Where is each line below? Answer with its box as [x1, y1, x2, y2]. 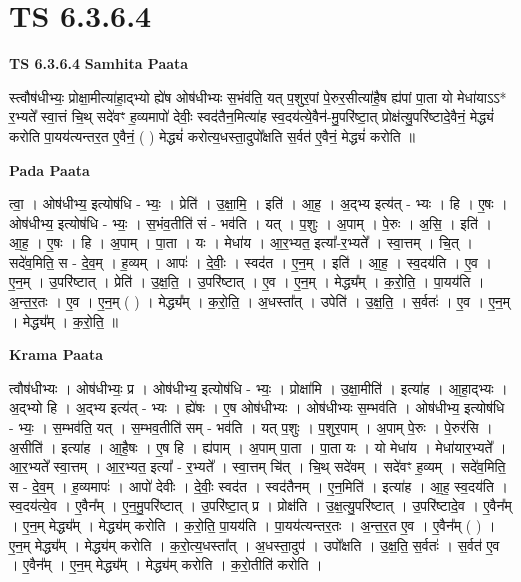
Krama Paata [9, 344, 103, 365]
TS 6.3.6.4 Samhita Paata [9, 53, 189, 74]
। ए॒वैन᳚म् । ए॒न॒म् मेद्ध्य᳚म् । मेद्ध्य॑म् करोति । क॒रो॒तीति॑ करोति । [9, 554, 323, 575]
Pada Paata [9, 159, 90, 180]
